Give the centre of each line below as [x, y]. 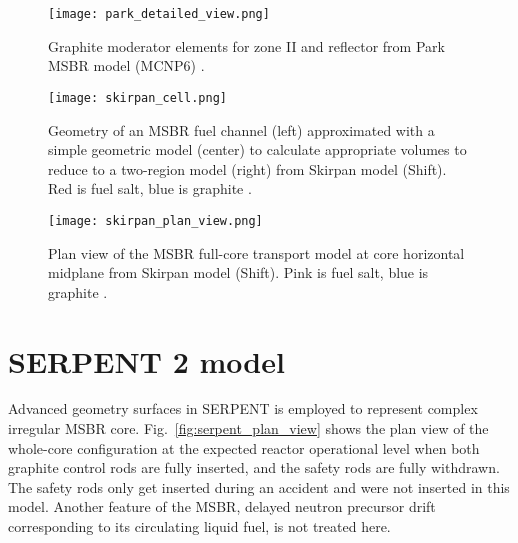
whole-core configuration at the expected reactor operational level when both [244, 447]
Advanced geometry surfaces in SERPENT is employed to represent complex [243, 408]
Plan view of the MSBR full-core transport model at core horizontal [256, 252]
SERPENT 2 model [146, 360]
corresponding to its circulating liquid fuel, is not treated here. [199, 526]
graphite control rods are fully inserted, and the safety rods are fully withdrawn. [254, 467]
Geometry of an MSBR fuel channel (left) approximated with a [241, 129]
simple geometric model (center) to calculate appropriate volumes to [257, 149]
